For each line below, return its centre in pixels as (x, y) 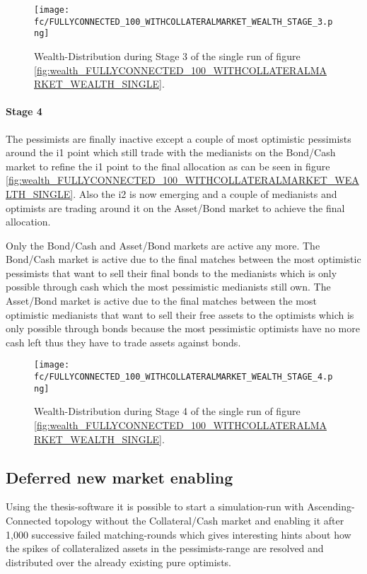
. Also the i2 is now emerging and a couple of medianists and (205, 193)
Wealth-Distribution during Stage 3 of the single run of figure (167, 55)
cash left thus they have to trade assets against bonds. (123, 342)
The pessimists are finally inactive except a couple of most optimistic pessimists (179, 138)
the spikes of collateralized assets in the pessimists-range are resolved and (165, 548)
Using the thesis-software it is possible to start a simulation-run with (155, 506)
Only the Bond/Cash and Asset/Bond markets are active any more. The (163, 245)
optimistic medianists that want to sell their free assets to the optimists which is (180, 314)
